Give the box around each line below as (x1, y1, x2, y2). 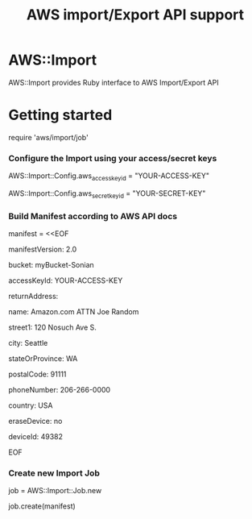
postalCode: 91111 (8, 369, 67, 380)
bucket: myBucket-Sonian (8, 260, 94, 270)
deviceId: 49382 (8, 432, 63, 442)
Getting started (8, 106, 113, 124)
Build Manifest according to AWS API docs (8, 210, 178, 222)
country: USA (8, 401, 53, 410)
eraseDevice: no (8, 417, 63, 426)
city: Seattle (8, 338, 48, 348)
